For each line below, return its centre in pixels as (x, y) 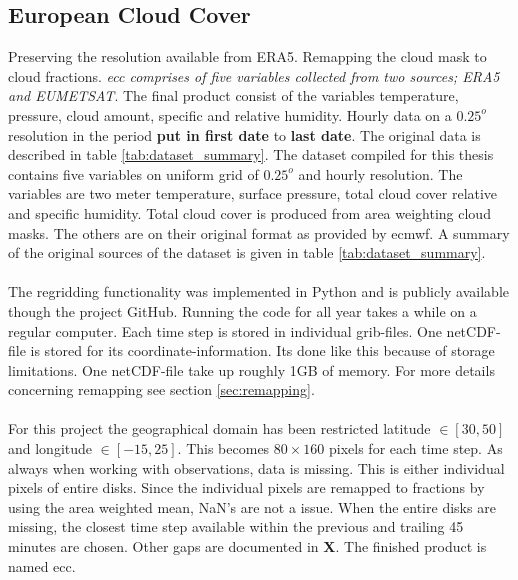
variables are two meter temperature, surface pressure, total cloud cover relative (253, 193)
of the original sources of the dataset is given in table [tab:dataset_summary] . (247, 252)
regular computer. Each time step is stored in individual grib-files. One (225, 330)
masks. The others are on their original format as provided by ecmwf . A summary (259, 232)
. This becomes (223, 448)
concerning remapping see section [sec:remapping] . (161, 389)
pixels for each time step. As (416, 448)
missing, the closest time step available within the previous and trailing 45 (236, 526)
